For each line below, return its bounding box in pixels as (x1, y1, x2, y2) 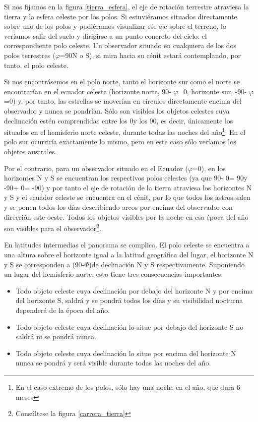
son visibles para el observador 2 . (4, 222, 102, 233)
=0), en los (192, 163, 226, 173)
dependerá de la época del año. (15, 304, 110, 315)
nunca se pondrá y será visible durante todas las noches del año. (15, 358, 211, 368)
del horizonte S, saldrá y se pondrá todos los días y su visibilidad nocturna (15, 295, 243, 305)
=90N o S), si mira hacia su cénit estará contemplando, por (60, 50, 241, 60)
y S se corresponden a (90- (4, 259, 84, 269)
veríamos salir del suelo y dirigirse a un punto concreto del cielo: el (4, 30, 207, 41)
